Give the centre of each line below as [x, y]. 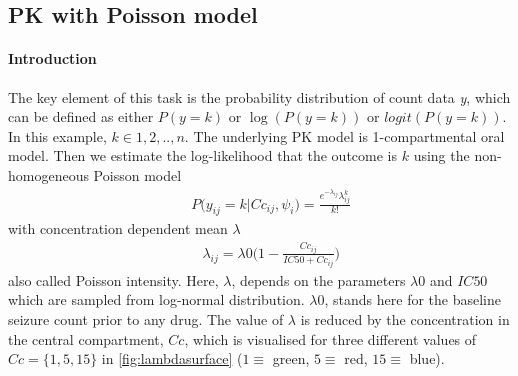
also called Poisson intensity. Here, [113, 279]
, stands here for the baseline [412, 299]
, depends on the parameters [318, 279]
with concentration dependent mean [118, 228]
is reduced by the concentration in [405, 319]
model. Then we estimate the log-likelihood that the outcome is [203, 155]
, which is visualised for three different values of [330, 338]
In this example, [57, 135]
